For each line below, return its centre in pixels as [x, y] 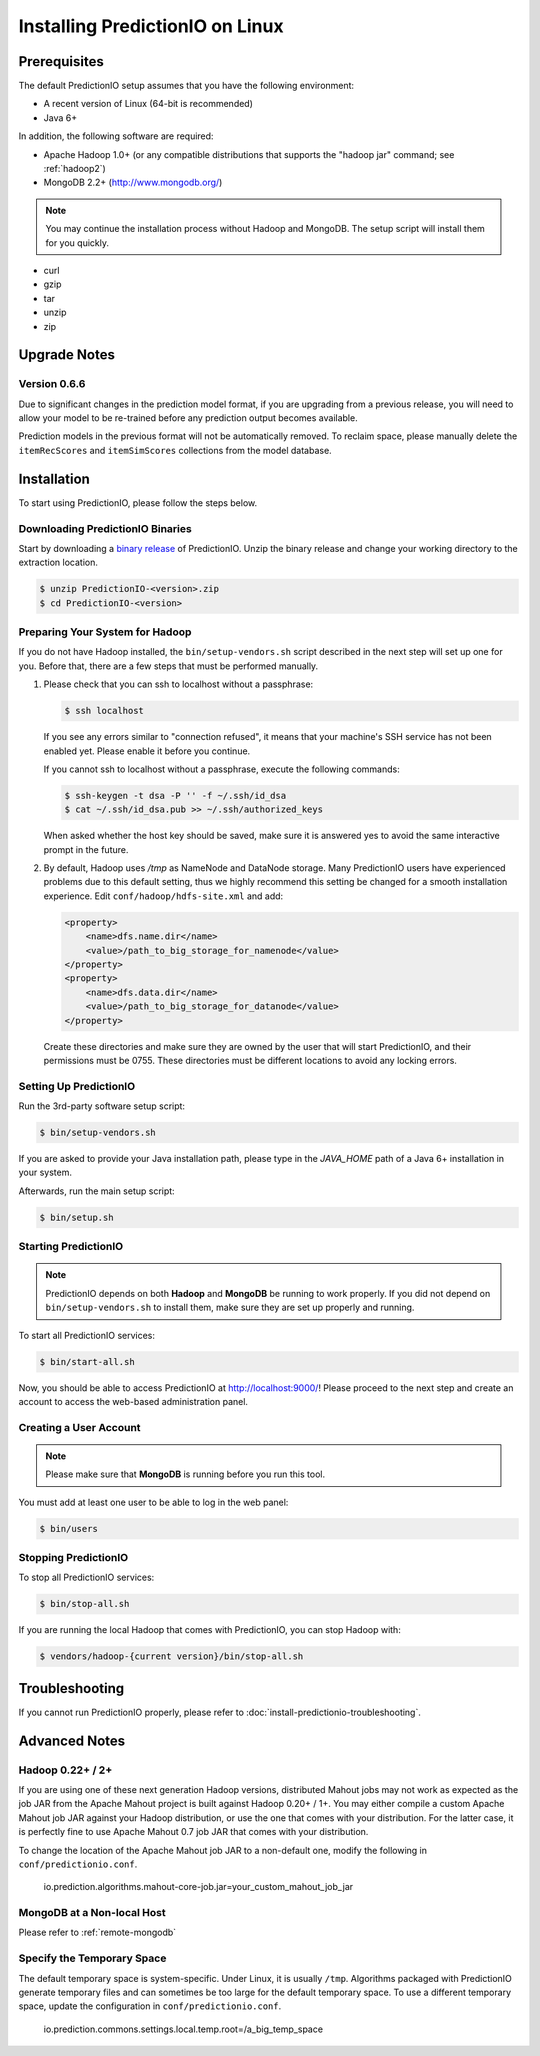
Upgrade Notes [66, 355]
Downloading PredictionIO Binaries [105, 528]
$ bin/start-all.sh [87, 1361]
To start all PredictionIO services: [86, 1335]
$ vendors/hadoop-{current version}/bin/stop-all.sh [171, 1656]
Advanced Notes [72, 1740]
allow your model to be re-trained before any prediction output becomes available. [188, 418]
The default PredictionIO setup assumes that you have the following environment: [186, 86]
